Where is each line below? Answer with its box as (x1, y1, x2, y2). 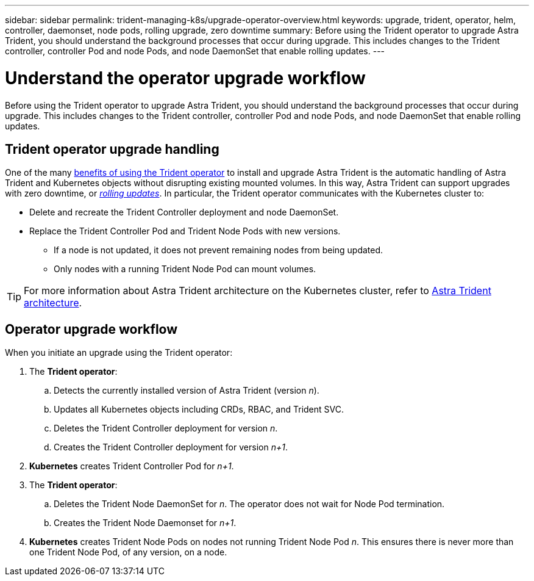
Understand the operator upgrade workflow (5, 67, 366, 88)
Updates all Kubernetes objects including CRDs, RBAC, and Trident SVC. (54, 404, 344, 415)
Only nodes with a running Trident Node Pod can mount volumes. (54, 264, 316, 275)
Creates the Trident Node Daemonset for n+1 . (54, 518, 237, 529)
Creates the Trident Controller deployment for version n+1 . (54, 442, 288, 453)
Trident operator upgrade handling (5, 141, 219, 157)
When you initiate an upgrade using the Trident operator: (5, 347, 233, 358)
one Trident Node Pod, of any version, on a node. (29, 547, 227, 558)
